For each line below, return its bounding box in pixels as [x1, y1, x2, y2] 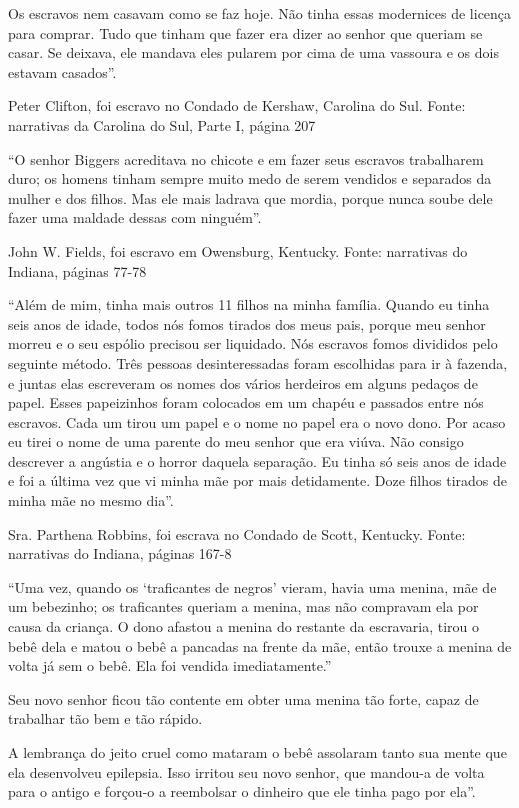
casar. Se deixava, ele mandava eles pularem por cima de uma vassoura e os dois [8, 42, 499, 63]
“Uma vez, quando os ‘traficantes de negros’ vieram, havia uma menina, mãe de [8, 576, 497, 597]
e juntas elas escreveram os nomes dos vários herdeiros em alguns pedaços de [8, 372, 478, 393]
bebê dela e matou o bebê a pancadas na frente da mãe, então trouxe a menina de [8, 635, 512, 656]
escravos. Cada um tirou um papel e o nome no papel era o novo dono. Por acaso [8, 411, 506, 432]
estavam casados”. [8, 61, 117, 82]
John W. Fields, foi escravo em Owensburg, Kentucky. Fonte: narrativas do [8, 240, 468, 261]
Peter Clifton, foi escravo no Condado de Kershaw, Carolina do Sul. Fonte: [8, 95, 466, 116]
